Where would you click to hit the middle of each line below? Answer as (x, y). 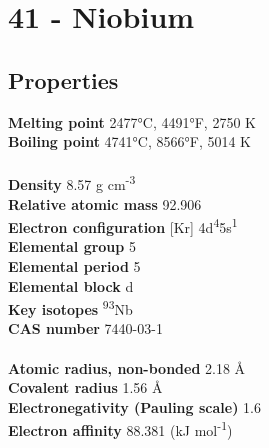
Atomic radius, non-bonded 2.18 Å (127, 367)
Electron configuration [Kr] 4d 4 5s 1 (123, 225)
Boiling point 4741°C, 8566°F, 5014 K (130, 141)
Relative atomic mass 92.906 (105, 203)
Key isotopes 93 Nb (70, 307)
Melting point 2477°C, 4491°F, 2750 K (132, 121)
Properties (63, 79)
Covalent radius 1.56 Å (85, 387)
